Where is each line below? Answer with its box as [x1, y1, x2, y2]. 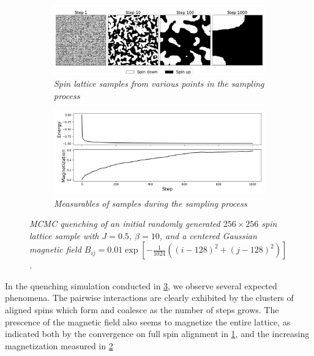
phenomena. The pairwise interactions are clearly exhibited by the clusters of [5, 291, 294, 304]
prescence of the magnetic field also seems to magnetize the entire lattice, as [5, 315, 291, 328]
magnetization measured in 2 [5, 339, 113, 352]
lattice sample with [29, 229, 99, 242]
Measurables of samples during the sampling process [54, 196, 247, 209]
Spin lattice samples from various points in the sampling [54, 77, 264, 90]
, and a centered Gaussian [159, 229, 257, 242]
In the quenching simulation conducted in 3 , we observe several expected [5, 279, 277, 292]
